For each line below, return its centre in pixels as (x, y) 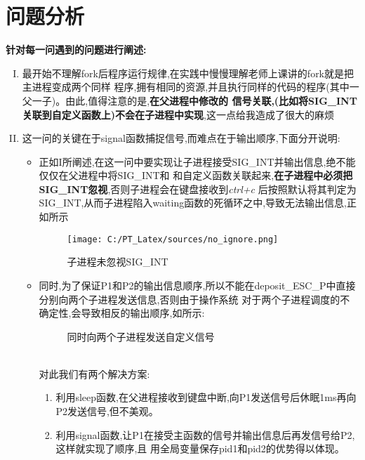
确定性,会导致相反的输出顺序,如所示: (122, 313)
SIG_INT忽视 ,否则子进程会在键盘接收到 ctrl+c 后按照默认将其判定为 (198, 189)
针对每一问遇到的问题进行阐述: (76, 50)
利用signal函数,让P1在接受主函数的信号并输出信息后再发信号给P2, (205, 434)
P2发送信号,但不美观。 (107, 411)
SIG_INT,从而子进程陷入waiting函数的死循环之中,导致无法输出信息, (193, 203)
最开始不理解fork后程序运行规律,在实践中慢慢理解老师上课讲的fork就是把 (188, 73)
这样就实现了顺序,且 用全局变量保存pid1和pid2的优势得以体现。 (200, 448)
